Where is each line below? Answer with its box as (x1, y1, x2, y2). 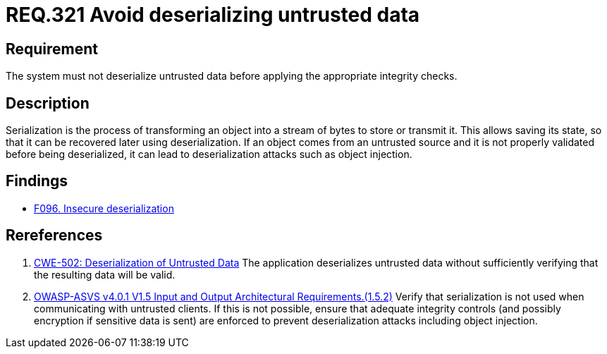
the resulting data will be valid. (34, 268, 176, 281)
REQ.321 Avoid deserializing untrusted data (6, 3, 420, 27)
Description (6, 94, 90, 112)
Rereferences (6, 226, 103, 245)
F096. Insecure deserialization (34, 202, 174, 214)
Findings (6, 172, 68, 190)
